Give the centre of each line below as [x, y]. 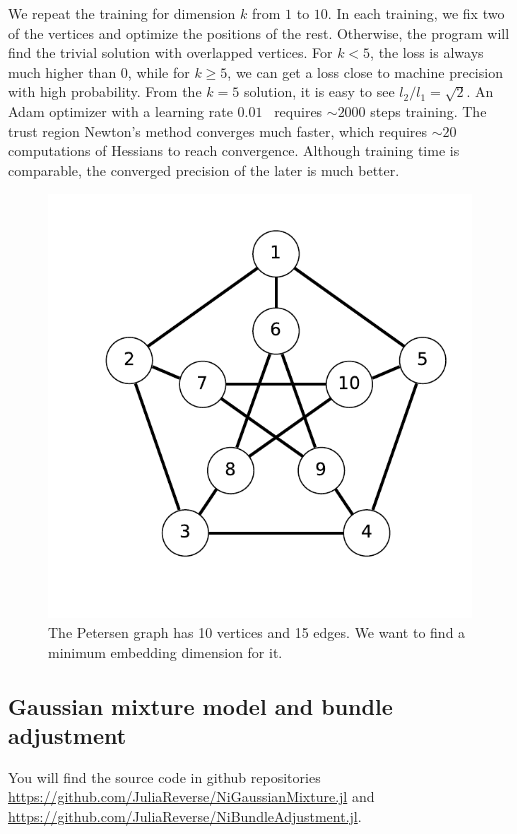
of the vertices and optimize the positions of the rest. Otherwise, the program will [259, 32]
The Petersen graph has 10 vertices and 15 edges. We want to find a [257, 631]
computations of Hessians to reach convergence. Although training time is [234, 150]
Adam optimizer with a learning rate [120, 110]
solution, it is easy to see [319, 91]
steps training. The [428, 110]
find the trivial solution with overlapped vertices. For [170, 52]
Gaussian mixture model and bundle [200, 705]
